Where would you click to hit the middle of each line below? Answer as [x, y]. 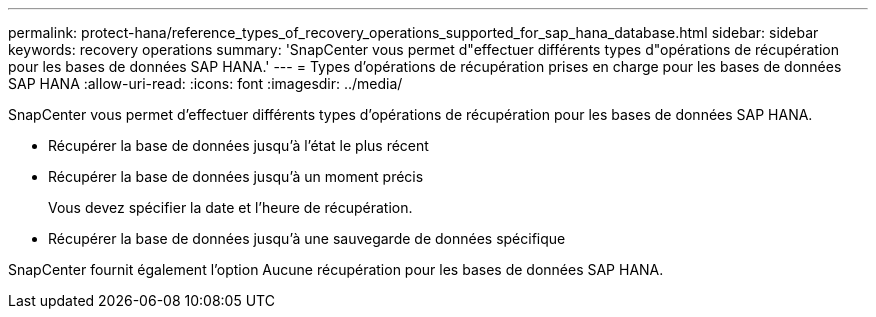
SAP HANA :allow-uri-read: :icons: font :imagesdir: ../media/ [205, 83]
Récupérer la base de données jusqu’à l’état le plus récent [238, 145]
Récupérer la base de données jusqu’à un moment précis [236, 176]
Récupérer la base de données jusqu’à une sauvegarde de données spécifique [307, 238]
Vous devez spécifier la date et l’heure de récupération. [230, 207]
